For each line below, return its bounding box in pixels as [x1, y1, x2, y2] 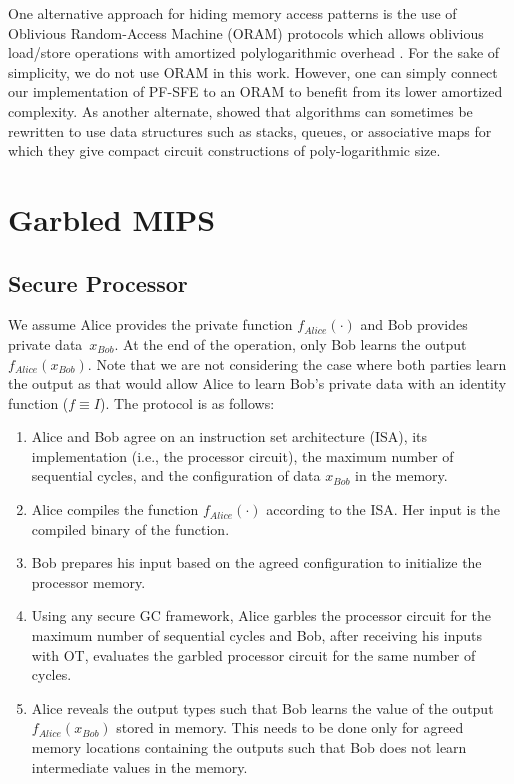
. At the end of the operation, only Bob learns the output [114, 333, 467, 354]
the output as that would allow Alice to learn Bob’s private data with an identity [8, 373, 507, 394]
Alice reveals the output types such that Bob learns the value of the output [31, 697, 494, 718]
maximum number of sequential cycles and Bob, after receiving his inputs [31, 625, 482, 646]
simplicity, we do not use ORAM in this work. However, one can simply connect [8, 61, 498, 82]
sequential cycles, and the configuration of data [31, 465, 321, 486]
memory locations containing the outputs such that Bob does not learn [31, 737, 467, 758]
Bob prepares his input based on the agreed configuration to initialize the [31, 552, 482, 573]
